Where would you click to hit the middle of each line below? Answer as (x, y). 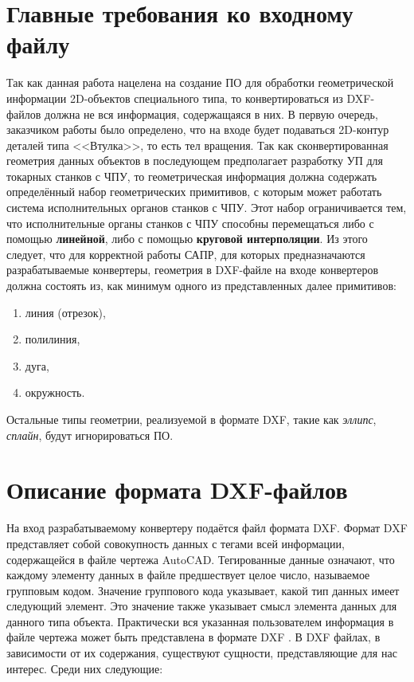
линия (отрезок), (65, 312)
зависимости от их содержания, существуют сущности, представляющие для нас (202, 653)
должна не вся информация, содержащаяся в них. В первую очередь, (211, 114)
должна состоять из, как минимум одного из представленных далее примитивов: (201, 286)
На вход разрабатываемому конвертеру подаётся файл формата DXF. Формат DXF (207, 528)
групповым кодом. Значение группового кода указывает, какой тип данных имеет (203, 590)
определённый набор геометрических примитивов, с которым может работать (194, 192)
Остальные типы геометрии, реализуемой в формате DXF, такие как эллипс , (191, 419)
